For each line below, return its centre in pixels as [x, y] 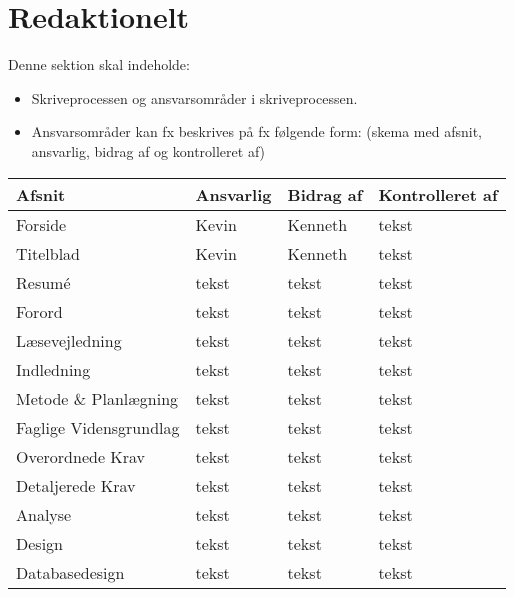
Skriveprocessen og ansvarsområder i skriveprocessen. [194, 97]
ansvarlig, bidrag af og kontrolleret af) [148, 150]
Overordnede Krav [81, 456]
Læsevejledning [69, 340]
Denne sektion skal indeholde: [99, 64]
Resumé [43, 282]
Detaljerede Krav [76, 485]
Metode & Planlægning [97, 398]
